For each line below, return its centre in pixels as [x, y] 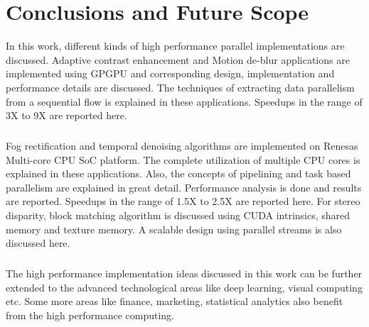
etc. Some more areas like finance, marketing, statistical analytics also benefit [175, 301]
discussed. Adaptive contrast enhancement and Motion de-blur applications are [178, 59]
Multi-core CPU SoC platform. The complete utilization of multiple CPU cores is [183, 159]
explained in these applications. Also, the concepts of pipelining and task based [178, 173]
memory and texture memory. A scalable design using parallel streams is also [174, 229]
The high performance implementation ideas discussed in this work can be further [184, 273]
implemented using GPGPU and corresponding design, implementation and [170, 73]
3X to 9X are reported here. [66, 115]
